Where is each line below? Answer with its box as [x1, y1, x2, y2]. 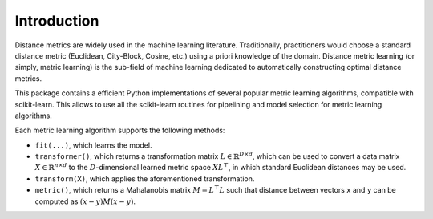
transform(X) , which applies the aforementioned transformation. [34, 173, 255, 184]
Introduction [14, 12, 99, 30]
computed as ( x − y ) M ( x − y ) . [34, 197, 136, 206]
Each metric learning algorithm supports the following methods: [14, 125, 225, 136]
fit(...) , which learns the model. [34, 140, 152, 150]
